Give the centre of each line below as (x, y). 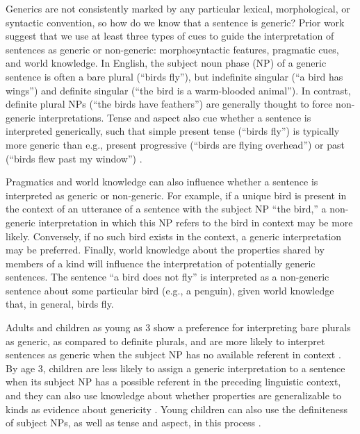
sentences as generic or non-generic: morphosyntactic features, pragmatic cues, (172, 49)
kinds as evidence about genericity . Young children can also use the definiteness (177, 409)
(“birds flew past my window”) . (74, 158)
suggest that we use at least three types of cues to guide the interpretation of (170, 36)
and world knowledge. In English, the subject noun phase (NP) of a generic (166, 63)
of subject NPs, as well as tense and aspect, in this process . (133, 423)
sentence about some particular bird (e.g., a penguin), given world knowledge (170, 290)
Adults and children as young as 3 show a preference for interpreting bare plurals (178, 327)
